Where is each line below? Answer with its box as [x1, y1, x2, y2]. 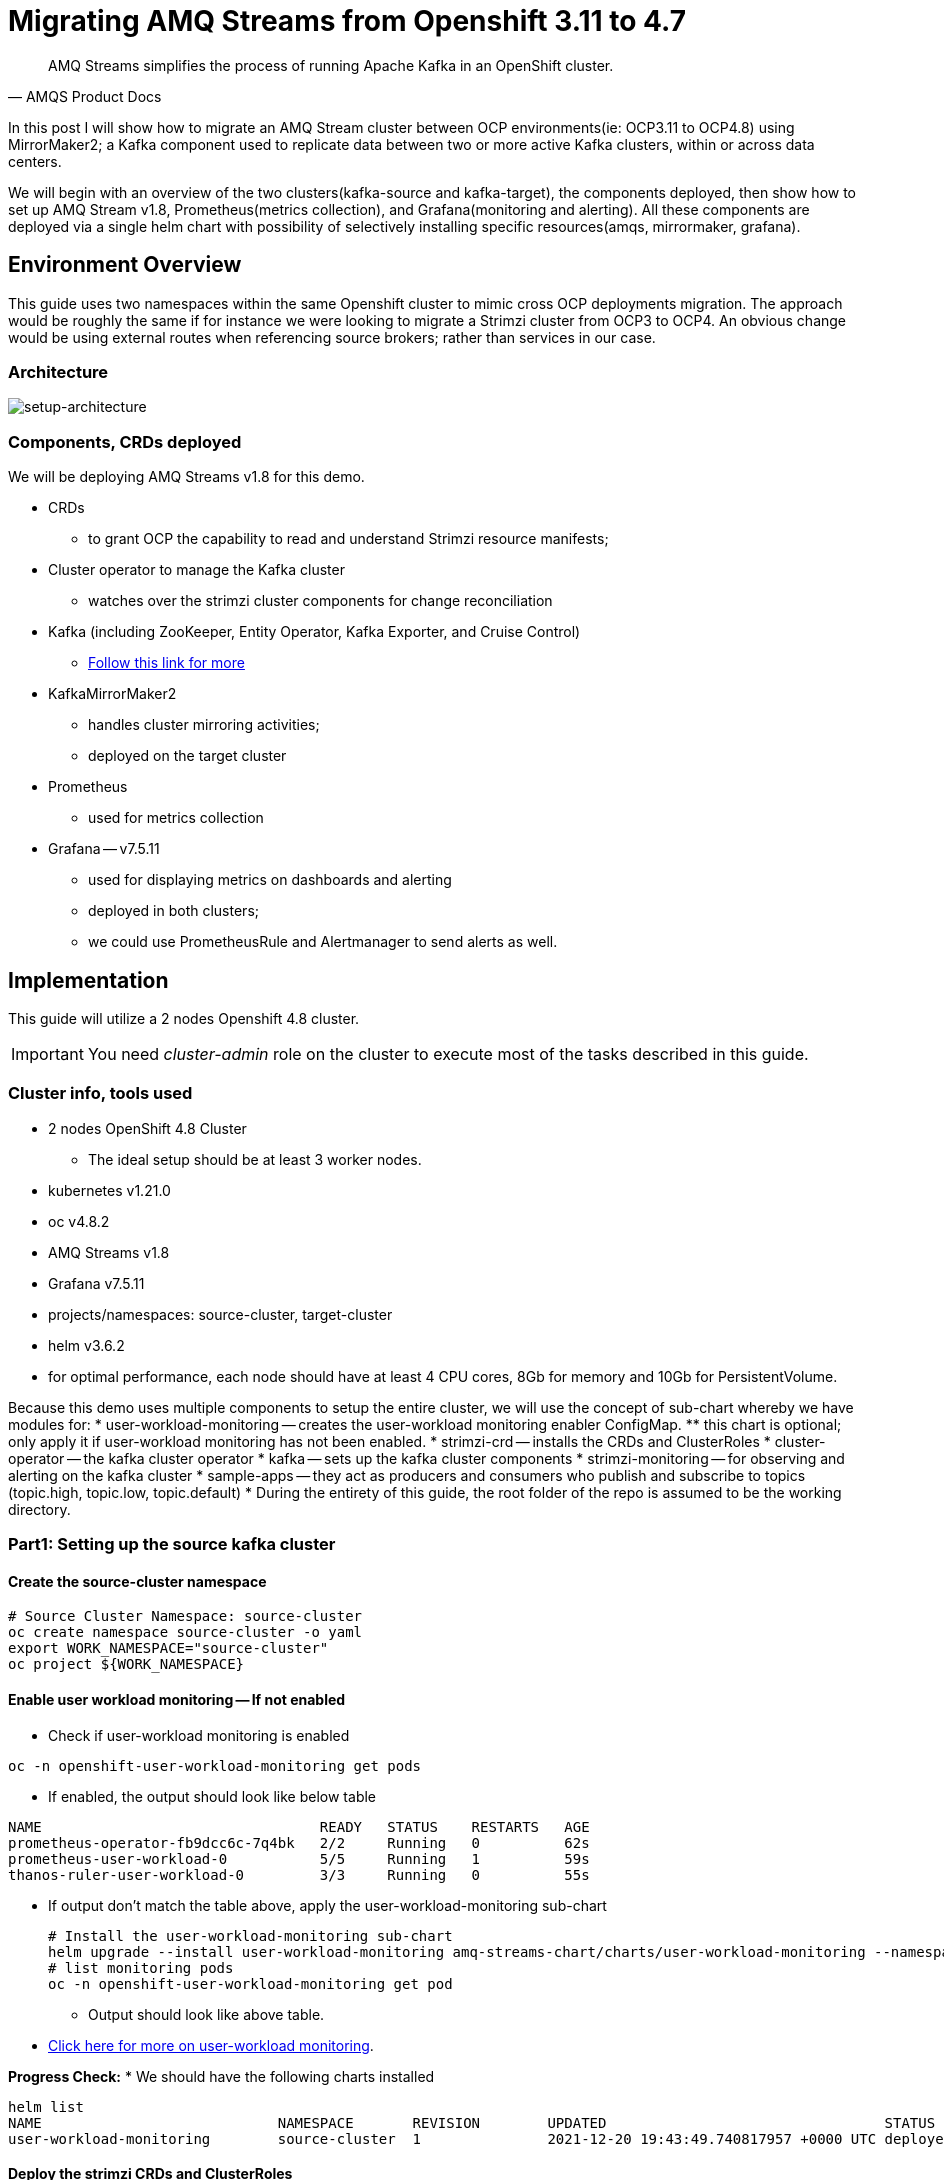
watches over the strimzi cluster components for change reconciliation [88, 592, 553, 610]
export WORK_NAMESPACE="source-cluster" [8, 1640, 329, 1657]
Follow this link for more [88, 654, 245, 672]
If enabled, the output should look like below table [48, 1787, 377, 1805]
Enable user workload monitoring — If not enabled [8, 1690, 346, 1708]
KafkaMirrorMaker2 [48, 685, 177, 703]
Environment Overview [8, 252, 242, 278]
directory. [8, 1500, 71, 1518]
